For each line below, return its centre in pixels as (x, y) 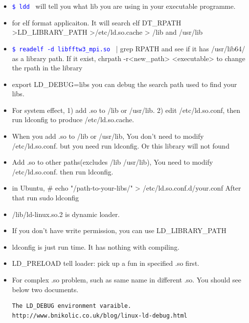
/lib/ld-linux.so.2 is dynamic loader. (66, 214)
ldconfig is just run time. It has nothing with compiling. (96, 247)
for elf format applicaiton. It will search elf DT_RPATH (97, 22)
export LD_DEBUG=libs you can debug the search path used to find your (124, 84)
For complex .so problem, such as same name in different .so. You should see (127, 280)
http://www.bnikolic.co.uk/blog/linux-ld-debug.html (100, 315)
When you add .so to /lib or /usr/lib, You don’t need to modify (108, 136)
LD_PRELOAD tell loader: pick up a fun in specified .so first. (106, 263)
